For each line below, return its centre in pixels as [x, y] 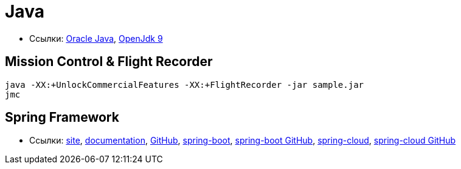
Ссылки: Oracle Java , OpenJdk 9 [96, 38]
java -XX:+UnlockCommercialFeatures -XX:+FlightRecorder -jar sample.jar [185, 85]
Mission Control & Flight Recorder [109, 62]
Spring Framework [62, 118]
